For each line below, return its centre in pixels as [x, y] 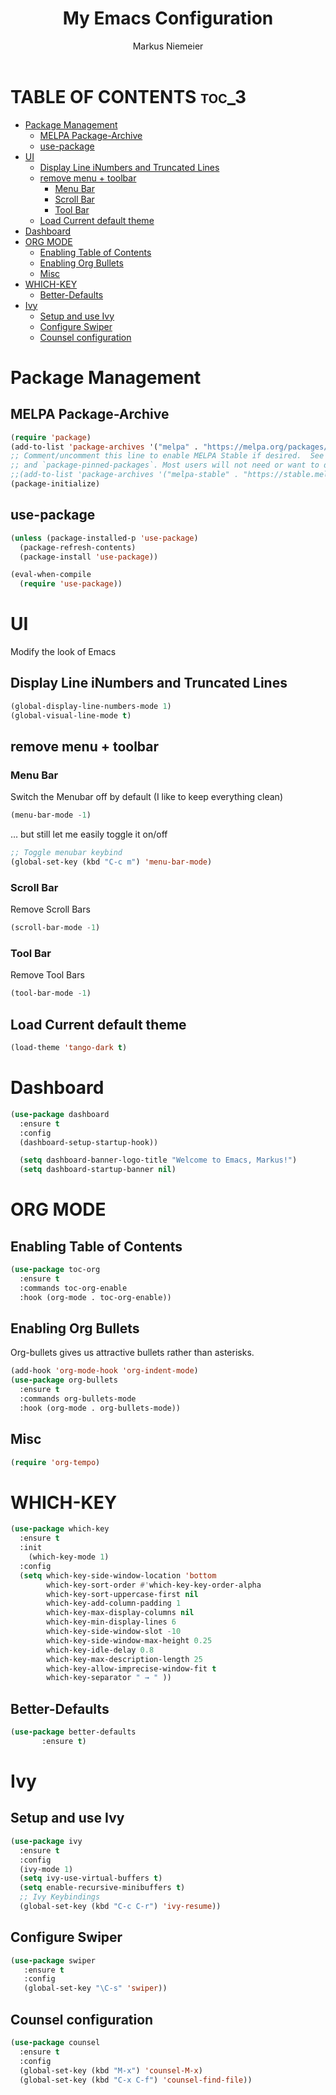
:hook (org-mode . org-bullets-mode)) [100, 1408]
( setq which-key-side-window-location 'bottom [118, 1575]
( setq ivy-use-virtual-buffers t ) [91, 1878]
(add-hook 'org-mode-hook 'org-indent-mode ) [104, 1371]
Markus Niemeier [168, 46]
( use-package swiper [53, 1960]
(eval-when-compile [51, 575]
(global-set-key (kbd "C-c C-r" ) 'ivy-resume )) [120, 1907]
